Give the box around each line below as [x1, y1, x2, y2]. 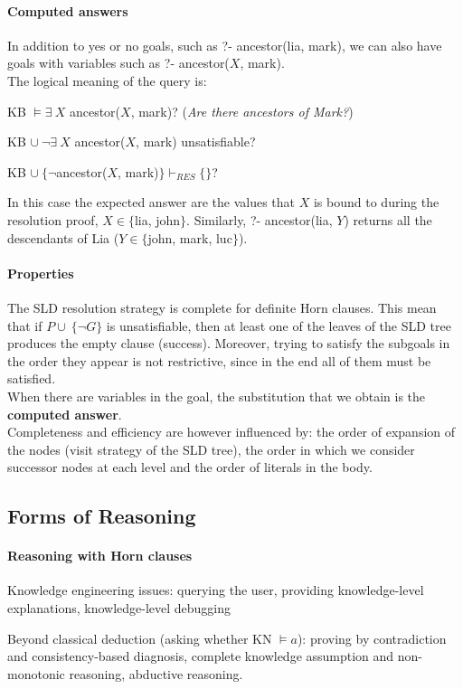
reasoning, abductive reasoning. [69, 664, 243, 683]
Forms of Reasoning [7, 502, 196, 530]
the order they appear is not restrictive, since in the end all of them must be [7, 351, 431, 370]
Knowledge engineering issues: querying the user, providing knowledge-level [7, 580, 424, 599]
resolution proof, [7, 210, 99, 229]
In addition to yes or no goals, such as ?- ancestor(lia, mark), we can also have [7, 35, 442, 54]
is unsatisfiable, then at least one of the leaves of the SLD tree [106, 316, 451, 335]
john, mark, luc [147, 228, 232, 247]
